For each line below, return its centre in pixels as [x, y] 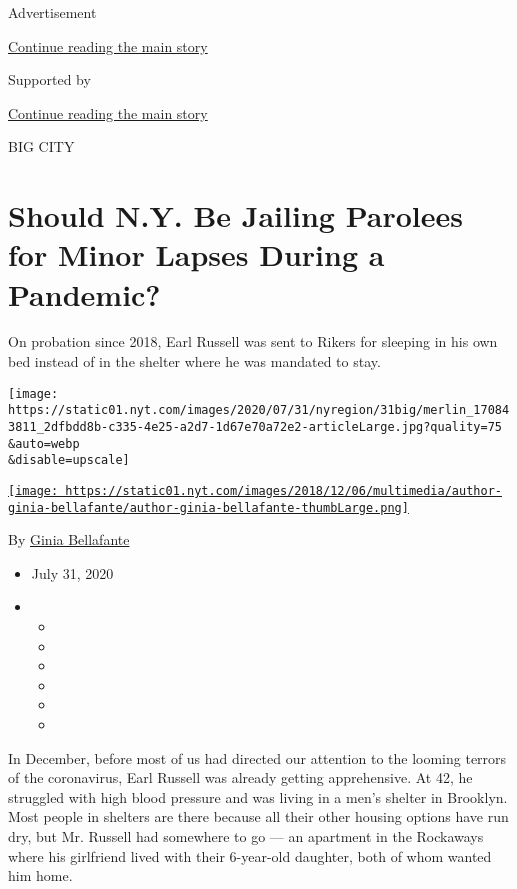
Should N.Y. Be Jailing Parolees [235, 215]
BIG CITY [41, 146]
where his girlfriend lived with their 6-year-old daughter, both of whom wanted [250, 855]
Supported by [49, 79]
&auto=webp [44, 443]
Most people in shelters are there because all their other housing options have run [258, 816]
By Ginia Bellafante [69, 539]
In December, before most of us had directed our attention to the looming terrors [257, 757]
